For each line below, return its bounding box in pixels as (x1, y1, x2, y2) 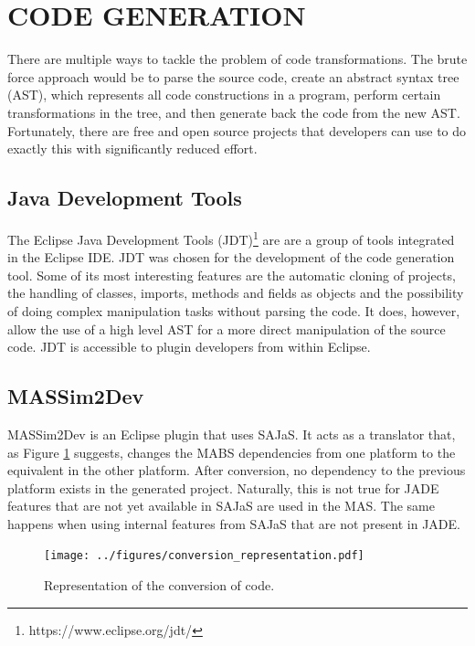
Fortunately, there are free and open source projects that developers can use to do (7, 121, 467, 140)
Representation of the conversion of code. (44, 576, 275, 595)
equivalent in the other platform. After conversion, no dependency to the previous (7, 461, 466, 480)
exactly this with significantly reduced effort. (7, 139, 258, 158)
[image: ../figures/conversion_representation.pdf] (44, 549, 364, 563)
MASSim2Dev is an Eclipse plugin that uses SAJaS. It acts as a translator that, (7, 424, 456, 443)
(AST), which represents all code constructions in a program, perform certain (7, 85, 441, 104)
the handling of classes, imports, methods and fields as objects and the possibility (7, 283, 464, 302)
